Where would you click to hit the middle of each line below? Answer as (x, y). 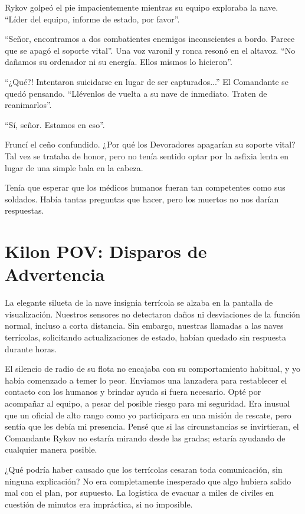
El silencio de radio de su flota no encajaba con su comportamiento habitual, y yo (153, 369)
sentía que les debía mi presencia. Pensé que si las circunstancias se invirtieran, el (152, 426)
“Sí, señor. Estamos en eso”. (55, 124)
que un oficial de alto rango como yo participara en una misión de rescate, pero (148, 415)
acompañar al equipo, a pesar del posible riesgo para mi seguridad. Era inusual (147, 403)
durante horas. (31, 348)
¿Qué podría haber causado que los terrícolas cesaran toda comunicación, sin (144, 469)
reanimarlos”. (28, 105)
